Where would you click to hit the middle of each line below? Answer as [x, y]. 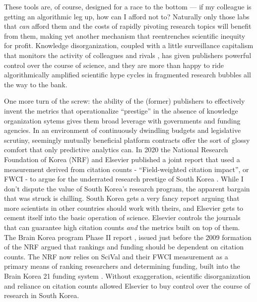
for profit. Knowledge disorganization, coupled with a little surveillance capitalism [129, 45]
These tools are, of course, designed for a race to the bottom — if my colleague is [128, 6]
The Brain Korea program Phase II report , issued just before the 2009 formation [128, 237]
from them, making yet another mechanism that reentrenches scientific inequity [125, 35]
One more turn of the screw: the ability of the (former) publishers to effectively [125, 101]
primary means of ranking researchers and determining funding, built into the [122, 266]
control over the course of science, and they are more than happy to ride [114, 65]
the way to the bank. [36, 84]
